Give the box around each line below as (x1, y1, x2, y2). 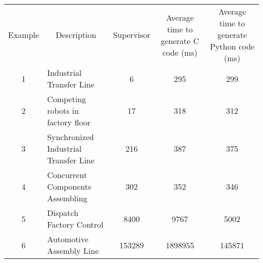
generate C (160, 34, 199, 47)
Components (47, 181, 92, 192)
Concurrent (47, 169, 87, 181)
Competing (47, 93, 86, 105)
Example (8, 29, 39, 40)
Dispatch (47, 207, 78, 218)
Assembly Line (47, 245, 99, 256)
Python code (209, 40, 255, 52)
